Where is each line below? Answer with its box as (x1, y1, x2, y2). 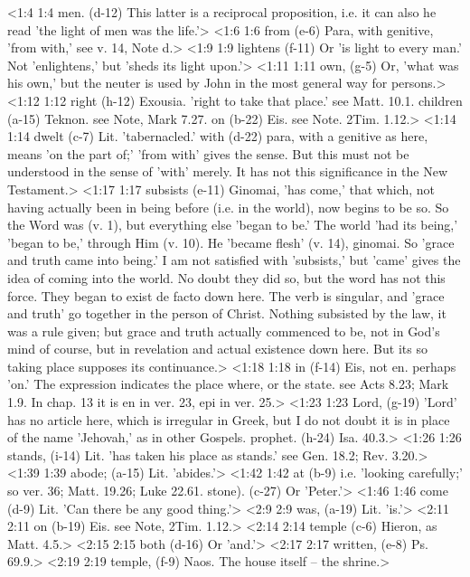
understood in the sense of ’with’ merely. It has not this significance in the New (7, 162, 448, 181)
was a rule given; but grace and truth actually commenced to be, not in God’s (7, 321, 440, 340)
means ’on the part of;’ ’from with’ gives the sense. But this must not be (7, 144, 409, 163)
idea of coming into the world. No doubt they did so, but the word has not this (7, 268, 446, 287)
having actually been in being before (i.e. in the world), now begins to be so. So (7, 197, 449, 216)
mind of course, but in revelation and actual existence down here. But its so (7, 339, 428, 358)
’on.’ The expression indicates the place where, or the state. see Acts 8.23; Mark (7, 374, 449, 393)
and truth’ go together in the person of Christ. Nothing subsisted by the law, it (7, 304, 446, 323)
